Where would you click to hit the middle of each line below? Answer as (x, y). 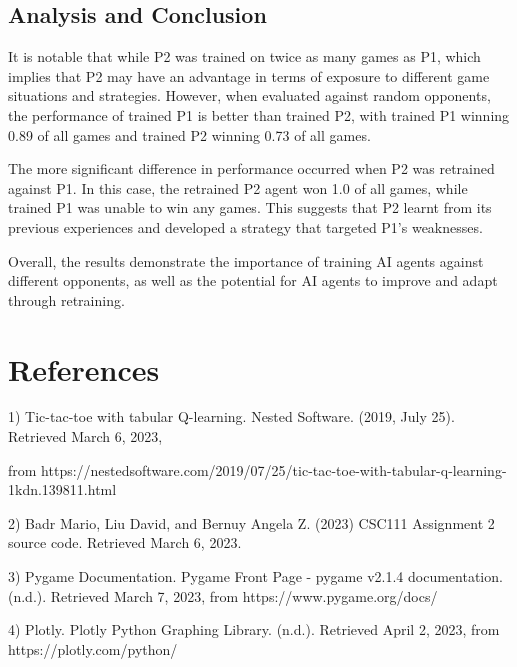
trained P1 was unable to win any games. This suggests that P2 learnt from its (250, 207)
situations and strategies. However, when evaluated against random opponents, (249, 95)
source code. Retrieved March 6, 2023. (125, 542)
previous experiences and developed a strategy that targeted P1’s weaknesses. (245, 226)
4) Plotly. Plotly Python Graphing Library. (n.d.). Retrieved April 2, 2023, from (254, 629)
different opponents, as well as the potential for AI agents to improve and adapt (253, 280)
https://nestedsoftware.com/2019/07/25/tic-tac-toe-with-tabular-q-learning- (274, 469)
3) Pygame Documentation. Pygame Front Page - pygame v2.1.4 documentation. (255, 576)
